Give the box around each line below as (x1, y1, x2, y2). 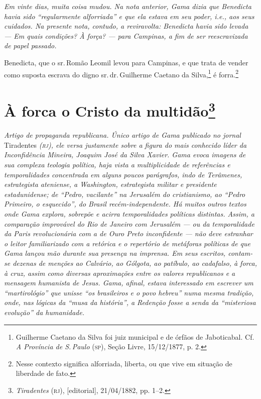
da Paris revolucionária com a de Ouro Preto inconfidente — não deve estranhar (4, 228, 253, 239)
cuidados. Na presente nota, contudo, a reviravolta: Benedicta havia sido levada (4, 21, 248, 31)
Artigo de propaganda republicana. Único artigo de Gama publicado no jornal (4, 130, 241, 140)
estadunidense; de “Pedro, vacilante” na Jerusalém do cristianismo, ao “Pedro (4, 188, 245, 199)
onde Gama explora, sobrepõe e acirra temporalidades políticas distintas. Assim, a (4, 209, 254, 219)
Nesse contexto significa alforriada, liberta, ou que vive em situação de (16, 358, 232, 368)
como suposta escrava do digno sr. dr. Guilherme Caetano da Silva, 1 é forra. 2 (4, 67, 238, 79)
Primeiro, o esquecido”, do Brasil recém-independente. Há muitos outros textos (4, 198, 246, 209)
